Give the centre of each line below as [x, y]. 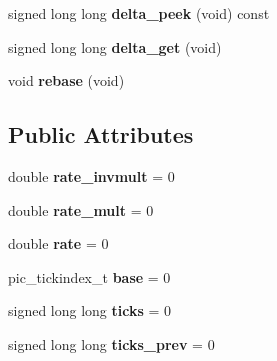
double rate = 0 [58, 243]
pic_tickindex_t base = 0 [89, 276]
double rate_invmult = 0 [91, 175]
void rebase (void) [66, 80]
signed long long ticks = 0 [90, 310]
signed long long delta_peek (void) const [139, 13]
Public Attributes [101, 134]
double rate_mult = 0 [81, 209]
